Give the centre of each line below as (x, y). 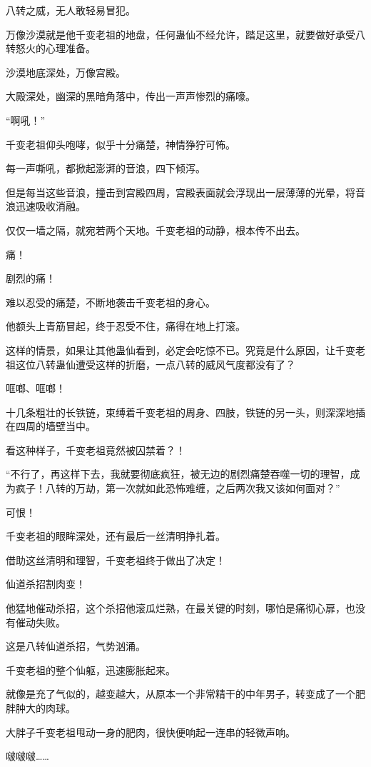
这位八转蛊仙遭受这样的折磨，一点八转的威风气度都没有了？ (155, 364)
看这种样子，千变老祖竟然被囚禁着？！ (96, 450)
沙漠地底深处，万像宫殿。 (66, 72)
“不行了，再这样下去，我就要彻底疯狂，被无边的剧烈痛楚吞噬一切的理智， (178, 474)
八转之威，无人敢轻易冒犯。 (71, 10)
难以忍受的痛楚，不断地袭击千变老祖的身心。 (111, 302)
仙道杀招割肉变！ (46, 584)
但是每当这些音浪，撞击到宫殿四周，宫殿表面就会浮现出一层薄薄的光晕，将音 (185, 192)
